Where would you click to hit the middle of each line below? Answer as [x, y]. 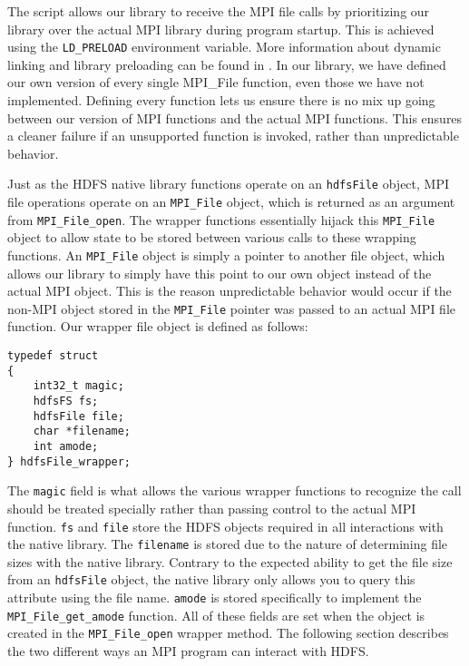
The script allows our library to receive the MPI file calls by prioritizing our [219, 11]
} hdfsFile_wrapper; [69, 461]
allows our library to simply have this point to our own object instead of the [220, 273]
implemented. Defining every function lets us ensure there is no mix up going [221, 100]
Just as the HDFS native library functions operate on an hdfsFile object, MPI [229, 184]
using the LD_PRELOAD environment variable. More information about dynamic [224, 47]
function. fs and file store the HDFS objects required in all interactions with [225, 526]
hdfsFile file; [78, 416]
